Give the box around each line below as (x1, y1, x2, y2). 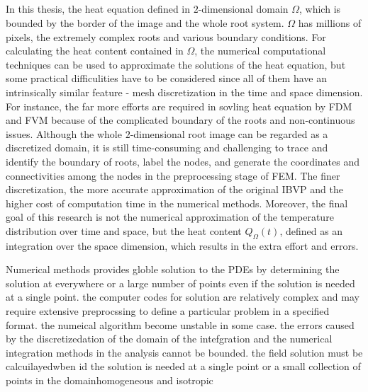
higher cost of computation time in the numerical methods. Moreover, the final (6, 195, 348, 210)
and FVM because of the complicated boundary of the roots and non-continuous (6, 113, 355, 127)
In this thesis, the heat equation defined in (6, 1, 191, 16)
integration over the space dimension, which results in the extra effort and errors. (6, 238, 359, 253)
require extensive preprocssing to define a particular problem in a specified (6, 304, 330, 318)
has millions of (298, 15, 362, 30)
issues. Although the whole (6, 126, 122, 141)
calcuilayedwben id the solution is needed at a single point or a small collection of (6, 359, 361, 374)
